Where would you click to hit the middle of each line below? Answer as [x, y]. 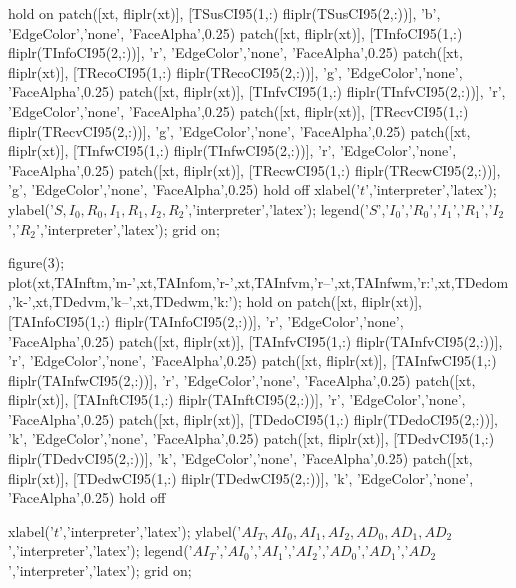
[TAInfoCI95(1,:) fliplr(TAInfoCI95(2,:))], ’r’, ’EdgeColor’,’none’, [206, 320]
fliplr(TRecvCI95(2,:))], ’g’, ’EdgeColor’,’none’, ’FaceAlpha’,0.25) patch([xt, [239, 130]
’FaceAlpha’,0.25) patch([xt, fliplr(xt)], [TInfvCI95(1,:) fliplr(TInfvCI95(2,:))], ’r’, [257, 91]
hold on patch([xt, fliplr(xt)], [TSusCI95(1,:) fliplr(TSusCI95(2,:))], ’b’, [224, 13]
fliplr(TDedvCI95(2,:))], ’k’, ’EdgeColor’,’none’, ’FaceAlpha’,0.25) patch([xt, [240, 458]
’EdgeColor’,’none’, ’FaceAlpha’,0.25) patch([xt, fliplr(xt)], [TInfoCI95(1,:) [235, 32]
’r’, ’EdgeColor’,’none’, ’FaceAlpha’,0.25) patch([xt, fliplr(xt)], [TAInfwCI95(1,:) [252, 360]
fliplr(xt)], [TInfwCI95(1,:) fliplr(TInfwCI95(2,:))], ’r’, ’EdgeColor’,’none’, [232, 150]
